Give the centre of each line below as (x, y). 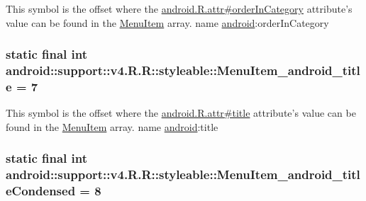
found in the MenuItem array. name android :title (112, 126)
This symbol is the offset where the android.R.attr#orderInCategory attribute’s (179, 8)
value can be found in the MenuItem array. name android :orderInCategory (167, 22)
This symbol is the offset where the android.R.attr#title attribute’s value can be (181, 113)
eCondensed (41, 191)
